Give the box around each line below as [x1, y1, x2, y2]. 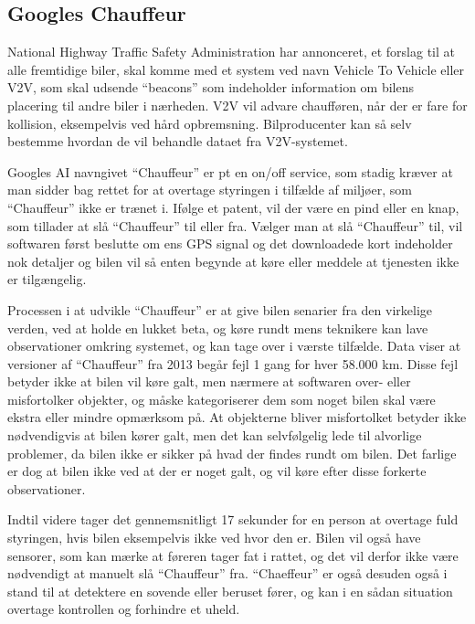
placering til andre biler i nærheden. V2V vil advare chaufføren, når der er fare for [7, 95, 468, 114]
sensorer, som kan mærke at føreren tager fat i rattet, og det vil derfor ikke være [7, 545, 459, 565]
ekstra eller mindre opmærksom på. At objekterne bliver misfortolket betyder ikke [7, 407, 467, 427]
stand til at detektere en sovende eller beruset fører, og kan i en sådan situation [7, 581, 453, 600]
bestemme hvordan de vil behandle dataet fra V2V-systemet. [7, 132, 348, 151]
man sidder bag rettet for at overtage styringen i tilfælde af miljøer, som [7, 180, 413, 199]
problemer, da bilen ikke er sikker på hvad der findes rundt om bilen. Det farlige [7, 443, 457, 462]
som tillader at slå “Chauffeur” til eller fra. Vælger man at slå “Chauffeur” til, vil [7, 216, 463, 235]
